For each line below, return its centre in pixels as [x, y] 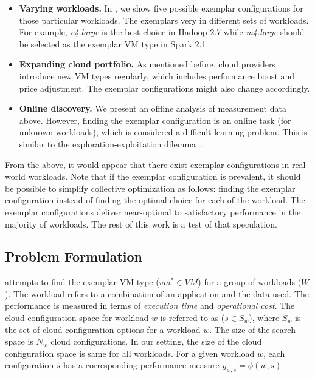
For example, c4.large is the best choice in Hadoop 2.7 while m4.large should [162, 32]
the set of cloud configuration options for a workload [103, 329]
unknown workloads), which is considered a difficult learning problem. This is [163, 132]
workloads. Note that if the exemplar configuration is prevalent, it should [164, 176]
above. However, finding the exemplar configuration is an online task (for [155, 120]
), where [264, 318]
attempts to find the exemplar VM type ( [82, 282]
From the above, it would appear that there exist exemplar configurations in [147, 164]
